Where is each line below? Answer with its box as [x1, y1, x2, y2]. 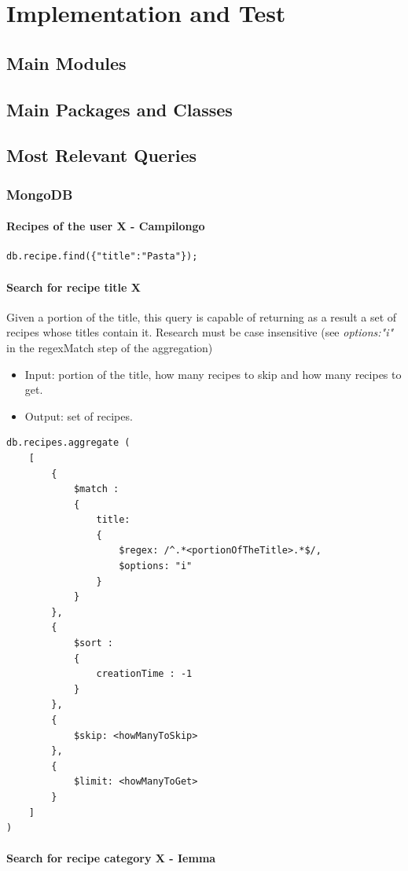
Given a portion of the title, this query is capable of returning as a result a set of [6, 308, 397, 325]
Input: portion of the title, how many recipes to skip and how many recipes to [24, 366, 402, 382]
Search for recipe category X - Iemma [6, 850, 216, 866]
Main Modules [6, 50, 127, 75]
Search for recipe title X [6, 278, 141, 295]
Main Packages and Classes [6, 97, 233, 121]
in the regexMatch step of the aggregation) [6, 339, 213, 355]
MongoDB [6, 184, 73, 204]
